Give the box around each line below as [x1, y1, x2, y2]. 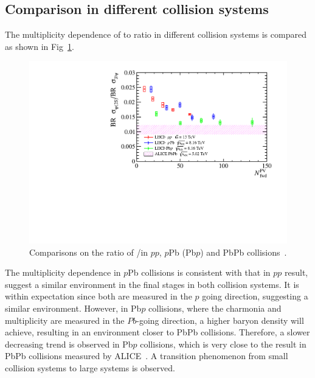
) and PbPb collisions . [200, 245, 287, 258]
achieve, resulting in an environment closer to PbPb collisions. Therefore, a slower [5, 326, 310, 338]
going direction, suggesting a [202, 290, 308, 303]
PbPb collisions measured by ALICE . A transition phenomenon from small [5, 349, 288, 362]
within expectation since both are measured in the [5, 290, 192, 303]
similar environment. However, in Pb [5, 302, 142, 315]
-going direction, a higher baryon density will [136, 313, 304, 326]
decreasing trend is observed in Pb [5, 337, 133, 350]
